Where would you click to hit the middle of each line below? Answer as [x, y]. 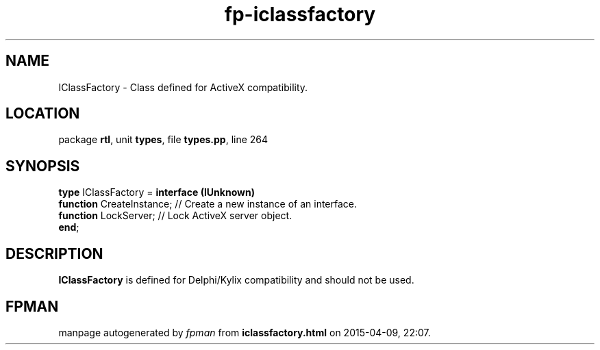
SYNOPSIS [43, 166]
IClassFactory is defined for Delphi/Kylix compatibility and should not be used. [236, 280]
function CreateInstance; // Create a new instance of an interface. [208, 204]
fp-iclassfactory [300, 14]
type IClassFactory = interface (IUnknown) [157, 192]
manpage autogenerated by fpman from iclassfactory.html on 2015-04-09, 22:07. [245, 332]
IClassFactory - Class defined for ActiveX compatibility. [183, 87]
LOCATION [43, 114]
